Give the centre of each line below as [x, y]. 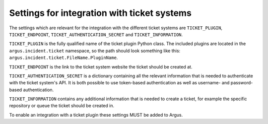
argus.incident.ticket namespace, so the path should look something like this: [95, 51]
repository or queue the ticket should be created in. [62, 106]
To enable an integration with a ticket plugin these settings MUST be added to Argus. [96, 115]
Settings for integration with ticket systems [100, 13]
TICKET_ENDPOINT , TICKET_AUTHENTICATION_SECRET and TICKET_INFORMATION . [96, 34]
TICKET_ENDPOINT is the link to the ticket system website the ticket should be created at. [101, 66]
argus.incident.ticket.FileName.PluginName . [64, 58]
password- [242, 83]
